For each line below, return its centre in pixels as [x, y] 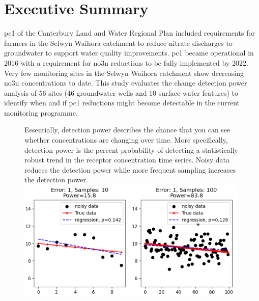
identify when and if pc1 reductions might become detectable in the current [122, 103]
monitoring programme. [41, 112]
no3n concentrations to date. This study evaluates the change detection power [126, 83]
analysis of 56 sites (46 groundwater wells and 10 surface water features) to [121, 92]
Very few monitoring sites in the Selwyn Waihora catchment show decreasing [124, 73]
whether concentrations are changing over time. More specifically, [126, 140]
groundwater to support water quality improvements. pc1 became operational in [129, 53]
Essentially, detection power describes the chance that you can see [127, 130]
